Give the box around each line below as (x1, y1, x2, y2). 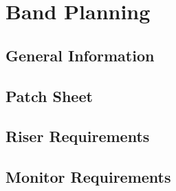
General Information (5, 44, 155, 66)
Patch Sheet (5, 85, 93, 106)
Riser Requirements (5, 125, 150, 147)
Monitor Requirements (5, 166, 171, 188)
